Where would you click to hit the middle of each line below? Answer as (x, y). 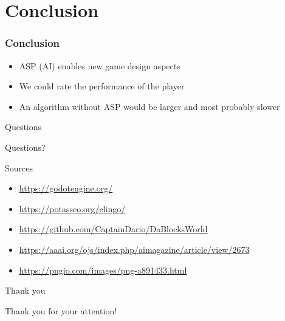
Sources (19, 167)
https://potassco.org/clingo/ (72, 208)
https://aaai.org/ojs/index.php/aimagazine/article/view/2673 (134, 249)
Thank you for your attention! (61, 310)
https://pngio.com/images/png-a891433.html (103, 270)
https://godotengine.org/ (66, 188)
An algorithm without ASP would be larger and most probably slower (149, 106)
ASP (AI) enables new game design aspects (100, 65)
